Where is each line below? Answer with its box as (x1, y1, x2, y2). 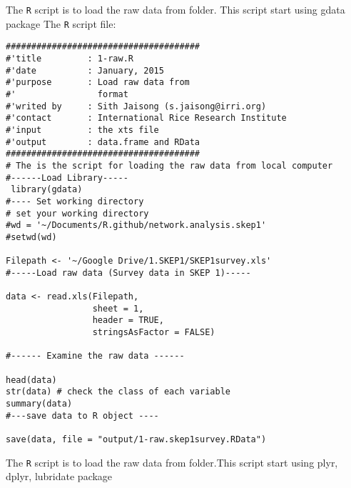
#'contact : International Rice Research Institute (6, 113, 287, 124)
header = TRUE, (92, 315, 164, 326)
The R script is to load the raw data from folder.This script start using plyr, (6, 454, 338, 469)
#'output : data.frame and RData (6, 136, 200, 147)
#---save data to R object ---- (6, 410, 159, 421)
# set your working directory (6, 208, 149, 219)
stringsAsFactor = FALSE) (92, 327, 215, 338)
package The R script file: (6, 16, 116, 31)
